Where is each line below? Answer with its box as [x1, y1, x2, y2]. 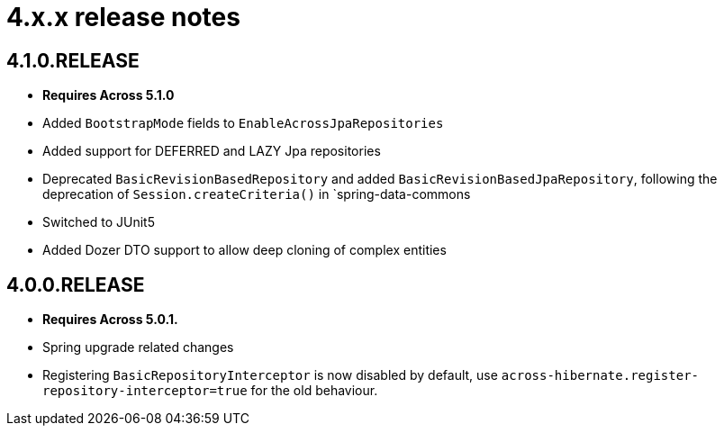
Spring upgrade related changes [42, 339, 234, 356]
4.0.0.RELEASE [6, 273, 145, 296]
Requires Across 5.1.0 [42, 87, 175, 104]
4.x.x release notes [6, 2, 240, 32]
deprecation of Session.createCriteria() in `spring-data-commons [42, 186, 471, 203]
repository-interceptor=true [42, 383, 248, 399]
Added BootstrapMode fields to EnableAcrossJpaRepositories [42, 115, 444, 131]
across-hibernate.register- [501, 368, 700, 383]
